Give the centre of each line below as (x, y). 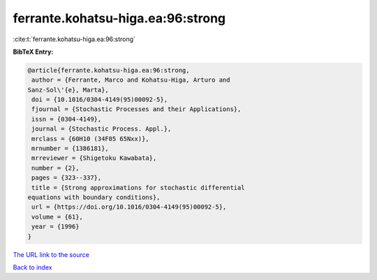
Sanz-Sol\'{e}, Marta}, (68, 90)
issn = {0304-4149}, (67, 119)
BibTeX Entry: (33, 52)
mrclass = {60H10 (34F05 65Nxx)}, (90, 139)
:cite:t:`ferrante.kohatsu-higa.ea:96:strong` (74, 39)
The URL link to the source (51, 254)
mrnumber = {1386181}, (71, 149)
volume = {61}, (58, 217)
